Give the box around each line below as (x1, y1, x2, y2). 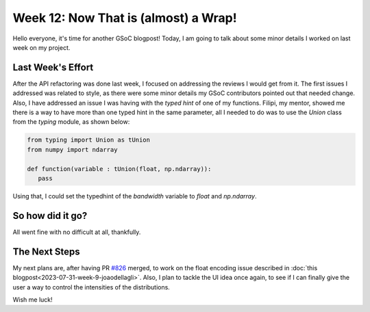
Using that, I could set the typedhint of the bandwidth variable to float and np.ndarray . (12, 192, 257, 200)
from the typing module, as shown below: (12, 118, 130, 126)
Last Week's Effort (12, 62, 94, 73)
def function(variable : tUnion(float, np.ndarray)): (27, 165, 212, 172)
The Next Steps (12, 246, 80, 257)
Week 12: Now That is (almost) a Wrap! (12, 10, 237, 25)
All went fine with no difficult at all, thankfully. (12, 228, 141, 236)
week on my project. (12, 43, 71, 51)
